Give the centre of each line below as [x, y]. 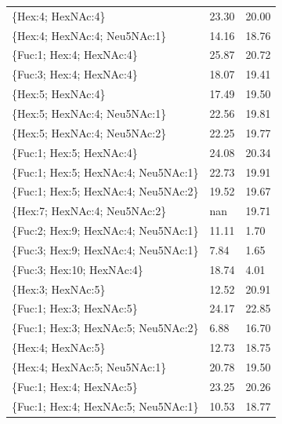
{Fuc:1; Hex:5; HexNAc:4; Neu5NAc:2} [105, 191]
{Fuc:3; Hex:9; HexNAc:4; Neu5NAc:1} [105, 249]
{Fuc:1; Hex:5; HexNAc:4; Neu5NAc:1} [105, 172]
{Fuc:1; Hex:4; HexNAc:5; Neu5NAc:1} [105, 406]
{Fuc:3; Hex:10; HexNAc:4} [78, 269]
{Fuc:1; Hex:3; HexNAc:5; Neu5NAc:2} [105, 328]
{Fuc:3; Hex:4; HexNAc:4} [75, 74]
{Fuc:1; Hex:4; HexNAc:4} [75, 55]
